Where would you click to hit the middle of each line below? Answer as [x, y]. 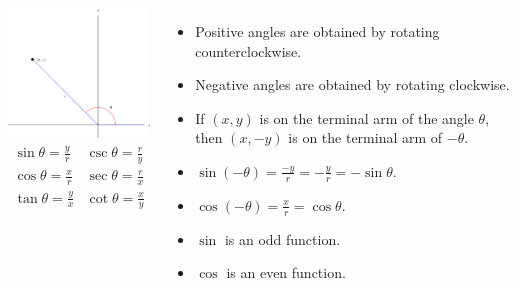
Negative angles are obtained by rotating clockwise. [352, 84]
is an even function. [286, 272]
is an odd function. [282, 238]
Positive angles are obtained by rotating [317, 31]
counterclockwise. [248, 50]
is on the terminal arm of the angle [366, 117]
